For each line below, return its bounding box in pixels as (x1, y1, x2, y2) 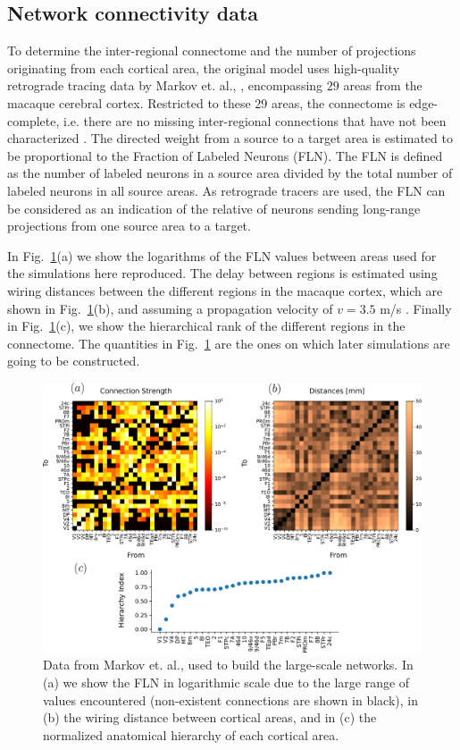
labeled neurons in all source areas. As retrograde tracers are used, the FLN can (7, 181, 446, 199)
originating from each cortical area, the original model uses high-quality (7, 58, 400, 77)
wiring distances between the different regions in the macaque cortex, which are (7, 281, 443, 299)
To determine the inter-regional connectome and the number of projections (7, 41, 416, 60)
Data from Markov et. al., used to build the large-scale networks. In (43, 655, 414, 674)
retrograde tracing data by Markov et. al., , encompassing (7, 76, 323, 95)
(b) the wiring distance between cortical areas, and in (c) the (43, 708, 377, 727)
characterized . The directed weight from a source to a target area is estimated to (7, 129, 453, 147)
